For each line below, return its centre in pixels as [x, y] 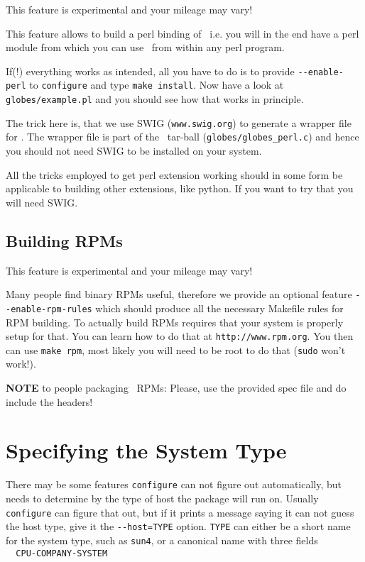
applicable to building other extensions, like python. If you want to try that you [180, 188]
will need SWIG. [42, 202]
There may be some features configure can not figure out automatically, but [174, 484]
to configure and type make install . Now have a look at [157, 85]
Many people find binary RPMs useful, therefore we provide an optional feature [179, 294]
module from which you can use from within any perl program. [145, 47]
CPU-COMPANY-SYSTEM [62, 553]
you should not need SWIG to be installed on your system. [134, 151]
